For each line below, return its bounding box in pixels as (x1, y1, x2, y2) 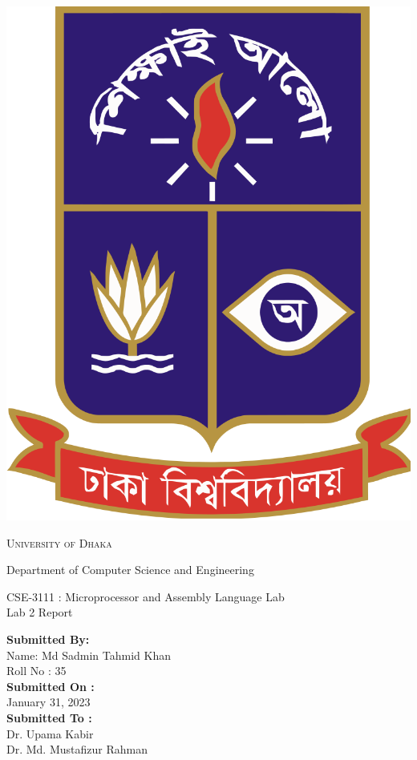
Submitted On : (6, 677, 95, 694)
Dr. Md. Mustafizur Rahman (6, 741, 148, 758)
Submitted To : (6, 709, 92, 726)
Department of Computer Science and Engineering (6, 561, 254, 578)
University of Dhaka (6, 534, 112, 551)
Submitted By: (6, 631, 90, 648)
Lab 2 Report (6, 604, 73, 621)
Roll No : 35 (6, 662, 67, 679)
